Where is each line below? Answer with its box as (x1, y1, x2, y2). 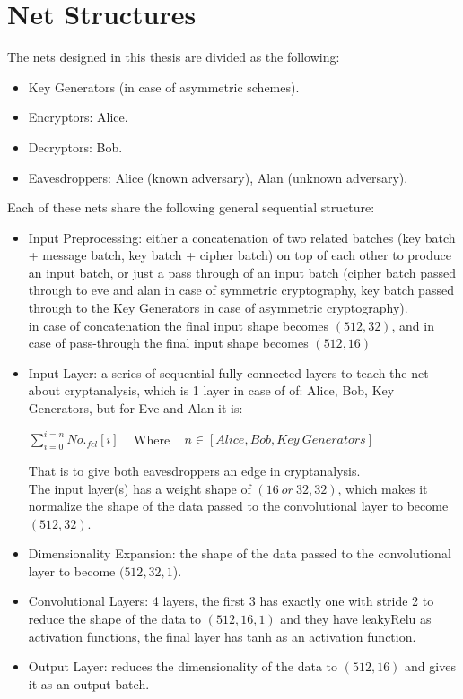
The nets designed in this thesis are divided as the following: (7, 47, 340, 66)
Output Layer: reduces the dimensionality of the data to (28, 657, 338, 676)
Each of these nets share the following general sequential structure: (7, 198, 375, 217)
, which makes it (337, 479, 428, 497)
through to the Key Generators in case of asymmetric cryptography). (28, 298, 408, 317)
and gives (405, 657, 456, 676)
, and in (391, 315, 434, 334)
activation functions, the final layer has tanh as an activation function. (28, 626, 416, 645)
